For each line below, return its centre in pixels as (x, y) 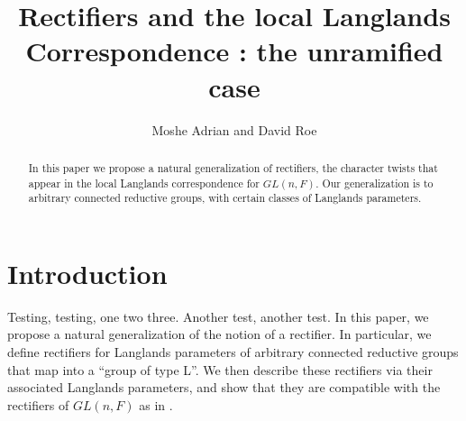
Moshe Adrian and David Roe (234, 129)
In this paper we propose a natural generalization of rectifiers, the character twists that (233, 167)
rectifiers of (38, 404)
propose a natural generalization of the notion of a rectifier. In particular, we (219, 334)
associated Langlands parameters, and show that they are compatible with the (224, 387)
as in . (156, 404)
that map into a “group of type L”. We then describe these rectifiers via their (220, 369)
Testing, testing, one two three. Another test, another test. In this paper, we (218, 316)
